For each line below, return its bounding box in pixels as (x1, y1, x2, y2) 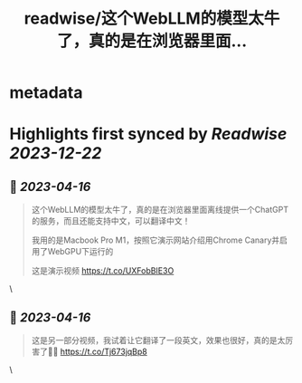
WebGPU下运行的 (47, 246, 114, 257)
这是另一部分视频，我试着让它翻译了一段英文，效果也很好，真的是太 (31, 335, 286, 345)
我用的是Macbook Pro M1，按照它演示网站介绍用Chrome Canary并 (31, 235, 280, 245)
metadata (9, 82, 83, 103)
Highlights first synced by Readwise (9, 124, 288, 145)
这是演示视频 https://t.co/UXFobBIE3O (31, 265, 175, 276)
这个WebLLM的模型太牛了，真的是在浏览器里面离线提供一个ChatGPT (31, 205, 289, 215)
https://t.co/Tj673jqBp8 (60, 346, 147, 357)
